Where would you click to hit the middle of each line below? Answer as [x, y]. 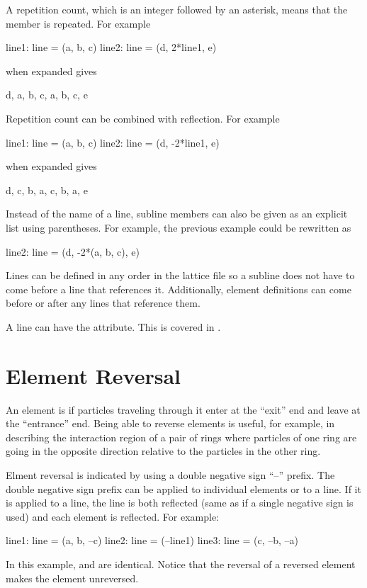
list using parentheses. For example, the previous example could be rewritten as [179, 227]
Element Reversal [94, 375]
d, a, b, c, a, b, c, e [47, 95]
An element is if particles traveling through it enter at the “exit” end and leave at [183, 409]
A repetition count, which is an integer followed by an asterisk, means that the [177, 9]
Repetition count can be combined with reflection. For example [143, 118]
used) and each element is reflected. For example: [112, 516]
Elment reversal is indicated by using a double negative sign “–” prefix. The [170, 475]
